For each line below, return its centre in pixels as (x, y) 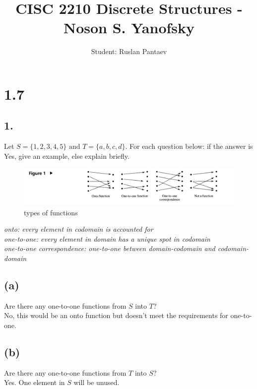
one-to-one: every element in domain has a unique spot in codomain (107, 238)
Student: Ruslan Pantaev (129, 51)
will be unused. (96, 382)
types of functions (51, 212)
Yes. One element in (34, 382)
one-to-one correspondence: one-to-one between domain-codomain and (110, 248)
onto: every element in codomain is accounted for (79, 229)
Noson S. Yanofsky (129, 28)
